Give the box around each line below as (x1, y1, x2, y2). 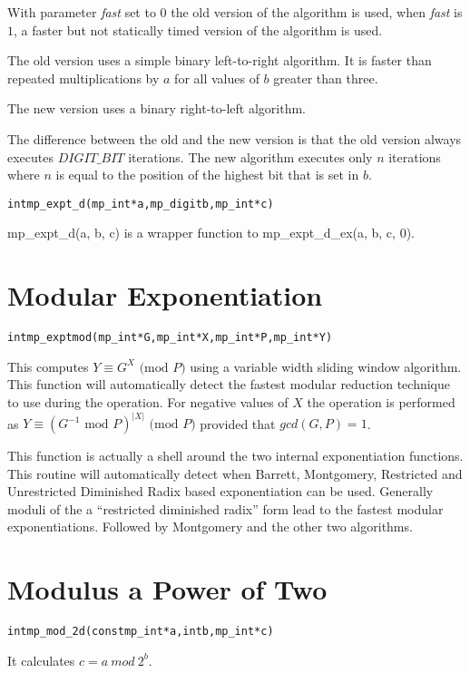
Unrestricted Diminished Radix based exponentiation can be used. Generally (7, 482, 434, 501)
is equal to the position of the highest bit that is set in (55, 165, 359, 184)
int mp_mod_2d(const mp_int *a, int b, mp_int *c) (7, 625, 274, 639)
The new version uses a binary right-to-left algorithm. (7, 99, 306, 118)
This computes (7, 356, 89, 376)
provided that (200, 414, 276, 433)
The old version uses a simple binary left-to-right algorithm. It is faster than (7, 51, 432, 70)
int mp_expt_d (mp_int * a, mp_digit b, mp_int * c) (7, 197, 274, 210)
